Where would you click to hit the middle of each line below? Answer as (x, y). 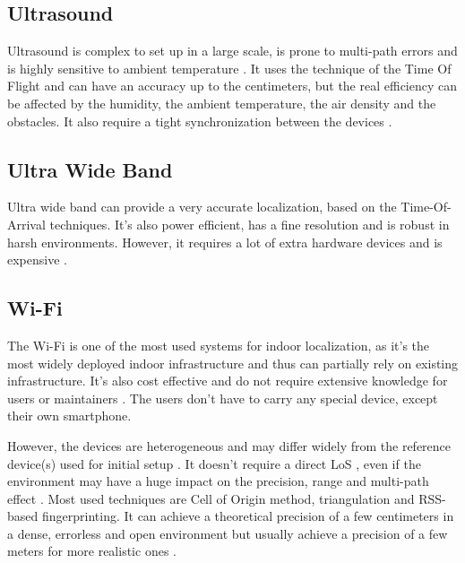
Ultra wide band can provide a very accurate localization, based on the (202, 207)
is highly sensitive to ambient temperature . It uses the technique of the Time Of (229, 68)
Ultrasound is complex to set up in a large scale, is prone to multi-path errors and (232, 51)
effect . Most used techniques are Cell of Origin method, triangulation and (211, 498)
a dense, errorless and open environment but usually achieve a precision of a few (228, 533)
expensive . (37, 260)
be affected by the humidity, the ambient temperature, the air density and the (222, 103)
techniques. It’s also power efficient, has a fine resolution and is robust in (250, 224)
